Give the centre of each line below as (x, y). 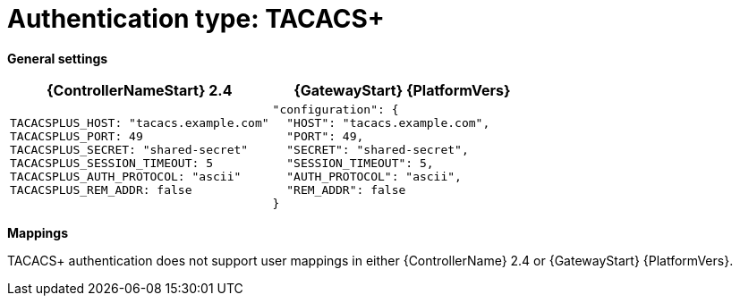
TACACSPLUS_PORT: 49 (77, 136)
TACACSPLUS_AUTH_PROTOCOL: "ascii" (126, 176)
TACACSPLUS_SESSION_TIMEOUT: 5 (111, 163)
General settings (58, 58)
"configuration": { (336, 109)
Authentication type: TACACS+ (196, 19)
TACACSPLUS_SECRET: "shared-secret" (129, 149)
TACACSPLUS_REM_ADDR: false (101, 189)
